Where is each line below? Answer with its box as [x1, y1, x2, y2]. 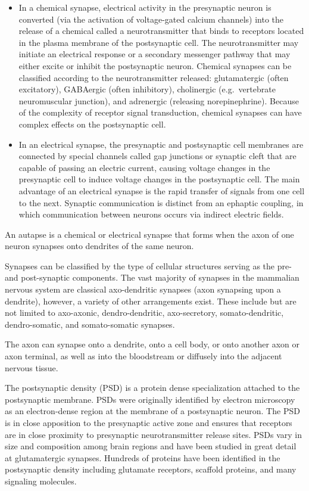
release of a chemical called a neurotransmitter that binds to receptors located [18, 24, 304, 37]
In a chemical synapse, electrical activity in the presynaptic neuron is [18, 1, 271, 13]
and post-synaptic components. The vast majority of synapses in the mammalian [5, 271, 299, 284]
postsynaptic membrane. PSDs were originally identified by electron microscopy [5, 393, 295, 405]
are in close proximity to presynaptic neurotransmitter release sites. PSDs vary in [5, 428, 302, 440]
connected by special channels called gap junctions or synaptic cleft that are [18, 150, 296, 162]
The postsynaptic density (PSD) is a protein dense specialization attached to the [5, 381, 300, 394]
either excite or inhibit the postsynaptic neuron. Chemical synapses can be [18, 59, 292, 72]
